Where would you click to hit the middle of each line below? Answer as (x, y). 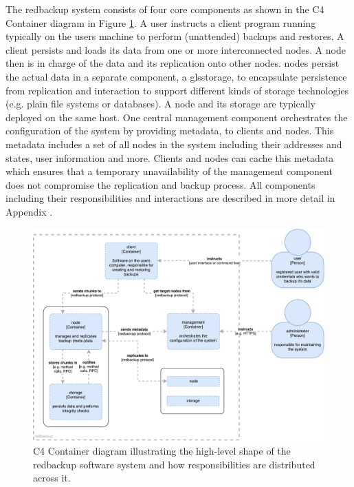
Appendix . (29, 211)
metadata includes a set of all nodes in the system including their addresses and (174, 144)
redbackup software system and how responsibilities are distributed (174, 464)
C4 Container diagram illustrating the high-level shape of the (162, 450)
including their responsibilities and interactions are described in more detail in (170, 198)
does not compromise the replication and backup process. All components (161, 184)
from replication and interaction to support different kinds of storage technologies (177, 90)
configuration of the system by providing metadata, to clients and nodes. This (170, 131)
